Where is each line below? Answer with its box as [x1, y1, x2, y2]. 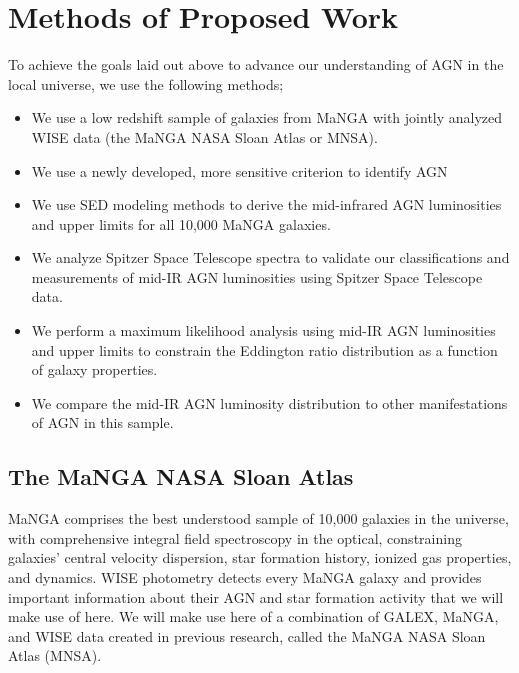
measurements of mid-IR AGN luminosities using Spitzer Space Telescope [31, 266, 483, 287]
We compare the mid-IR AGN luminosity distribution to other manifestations [31, 392, 508, 413]
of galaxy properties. [31, 359, 158, 380]
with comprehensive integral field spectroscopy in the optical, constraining [8, 527, 462, 548]
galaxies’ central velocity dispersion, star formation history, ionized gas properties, [8, 547, 512, 568]
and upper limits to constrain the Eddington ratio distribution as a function [31, 339, 498, 360]
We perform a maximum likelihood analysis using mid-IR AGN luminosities [31, 320, 496, 341]
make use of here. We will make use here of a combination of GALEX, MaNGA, [8, 606, 499, 627]
